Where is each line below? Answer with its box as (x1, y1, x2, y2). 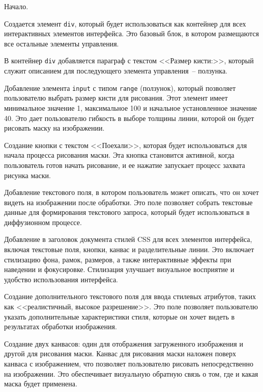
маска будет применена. (4, 378, 77, 389)
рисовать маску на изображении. (4, 122, 105, 133)
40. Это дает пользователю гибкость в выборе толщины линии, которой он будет (4, 112, 254, 123)
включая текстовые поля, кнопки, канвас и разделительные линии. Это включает (4, 244, 254, 255)
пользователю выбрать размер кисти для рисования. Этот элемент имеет (4, 92, 228, 103)
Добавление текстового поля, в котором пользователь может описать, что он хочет (4, 187, 259, 198)
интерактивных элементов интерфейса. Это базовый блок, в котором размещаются (4, 28, 259, 39)
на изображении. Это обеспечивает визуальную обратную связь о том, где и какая (4, 368, 258, 379)
